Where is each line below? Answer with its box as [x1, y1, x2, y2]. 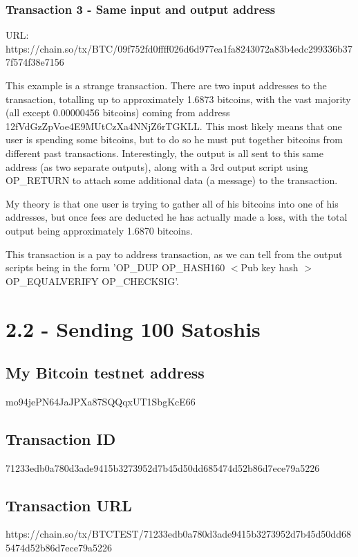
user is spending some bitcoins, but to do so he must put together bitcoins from [6, 132, 343, 147]
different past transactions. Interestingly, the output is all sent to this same [6, 145, 323, 160]
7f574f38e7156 [6, 55, 64, 69]
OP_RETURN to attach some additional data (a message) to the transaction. [6, 173, 338, 188]
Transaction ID [6, 428, 116, 449]
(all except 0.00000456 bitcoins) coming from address [6, 105, 230, 120]
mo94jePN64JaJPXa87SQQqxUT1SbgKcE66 [6, 394, 196, 408]
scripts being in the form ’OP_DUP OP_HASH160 [6, 260, 225, 275]
